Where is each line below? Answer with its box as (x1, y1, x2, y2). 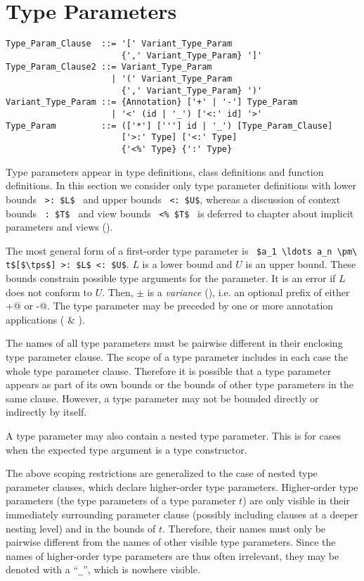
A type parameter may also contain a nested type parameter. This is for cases (6, 428, 341, 443)
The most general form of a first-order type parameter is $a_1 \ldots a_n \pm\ (6, 243, 358, 257)
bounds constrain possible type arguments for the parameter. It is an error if (6, 271, 336, 286)
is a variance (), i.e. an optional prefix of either (147, 284, 350, 299)
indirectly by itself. (6, 404, 87, 419)
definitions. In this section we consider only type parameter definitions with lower (6, 178, 357, 193)
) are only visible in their (242, 493, 350, 508)
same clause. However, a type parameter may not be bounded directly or (6, 390, 319, 405)
